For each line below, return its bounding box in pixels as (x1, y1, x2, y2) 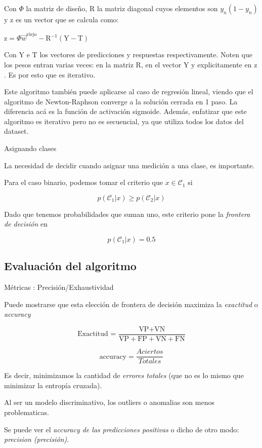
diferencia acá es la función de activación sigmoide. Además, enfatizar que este (4, 106, 247, 117)
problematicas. (4, 406, 49, 417)
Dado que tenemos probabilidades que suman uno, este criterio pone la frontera (4, 208, 250, 219)
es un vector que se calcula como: (15, 14, 119, 24)
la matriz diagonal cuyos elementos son (97, 3, 218, 13)
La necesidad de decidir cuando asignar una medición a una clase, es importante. (4, 160, 255, 170)
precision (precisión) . (4, 434, 69, 444)
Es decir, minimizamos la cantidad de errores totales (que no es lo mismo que (4, 370, 244, 381)
